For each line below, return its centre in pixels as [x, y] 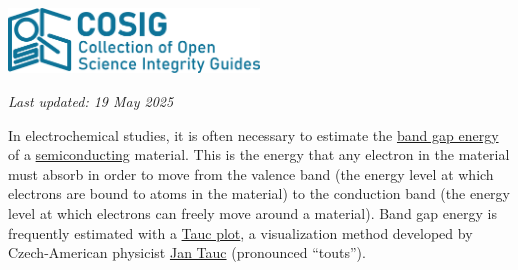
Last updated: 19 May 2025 [91, 101]
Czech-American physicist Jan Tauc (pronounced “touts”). [187, 252]
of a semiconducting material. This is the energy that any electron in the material [259, 154]
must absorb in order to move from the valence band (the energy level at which [251, 173]
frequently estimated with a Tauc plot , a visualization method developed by [240, 232]
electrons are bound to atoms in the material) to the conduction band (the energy [259, 193]
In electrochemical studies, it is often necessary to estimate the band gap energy [253, 134]
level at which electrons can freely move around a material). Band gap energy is [252, 213]
